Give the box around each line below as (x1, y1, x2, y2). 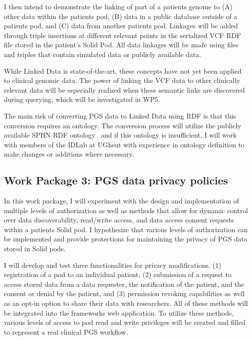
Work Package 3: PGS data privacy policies (4, 173, 228, 188)
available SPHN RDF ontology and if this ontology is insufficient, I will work (4, 130, 237, 140)
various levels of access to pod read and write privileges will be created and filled (4, 317, 246, 327)
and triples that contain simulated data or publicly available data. (4, 49, 201, 59)
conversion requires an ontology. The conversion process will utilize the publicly (4, 120, 241, 130)
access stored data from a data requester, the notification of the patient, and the (4, 279, 244, 289)
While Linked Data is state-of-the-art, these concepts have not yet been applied (4, 65, 242, 76)
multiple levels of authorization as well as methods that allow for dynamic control (4, 205, 248, 215)
